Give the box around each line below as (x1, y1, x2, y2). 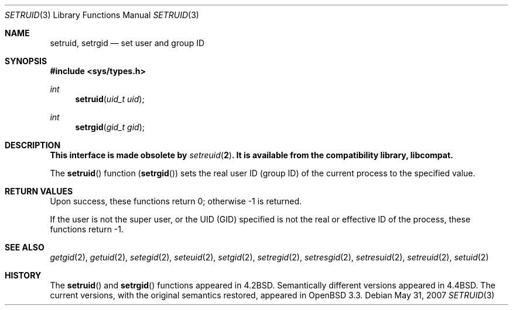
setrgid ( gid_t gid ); (75, 122, 145, 132)
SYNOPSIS (5, 56, 47, 66)
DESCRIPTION (5, 140, 61, 150)
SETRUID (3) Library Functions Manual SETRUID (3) (5, 10, 199, 20)
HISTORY (5, 270, 42, 280)
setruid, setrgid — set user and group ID (50, 38, 205, 48)
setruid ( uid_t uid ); (75, 94, 145, 104)
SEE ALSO (5, 242, 45, 252)
